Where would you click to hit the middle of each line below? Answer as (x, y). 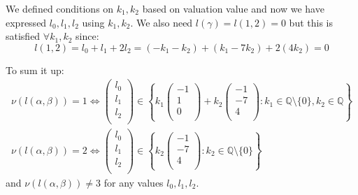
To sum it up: (35, 70)
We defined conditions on (60, 8)
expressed (26, 22)
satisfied (23, 36)
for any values (134, 182)
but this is (311, 22)
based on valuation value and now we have (233, 8)
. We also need (162, 22)
